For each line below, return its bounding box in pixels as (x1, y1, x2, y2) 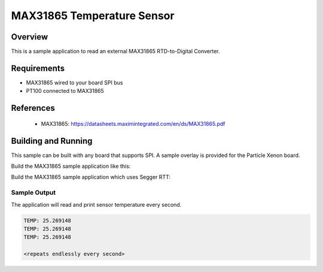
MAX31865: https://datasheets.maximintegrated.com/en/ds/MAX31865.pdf (41, 120, 226, 127)
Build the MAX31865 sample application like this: (11, 162, 131, 170)
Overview (11, 32, 48, 42)
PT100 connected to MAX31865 (26, 87, 104, 95)
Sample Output (11, 189, 56, 197)
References (11, 103, 55, 113)
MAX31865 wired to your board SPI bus (26, 78, 123, 86)
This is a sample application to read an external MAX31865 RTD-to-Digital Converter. (11, 48, 221, 55)
